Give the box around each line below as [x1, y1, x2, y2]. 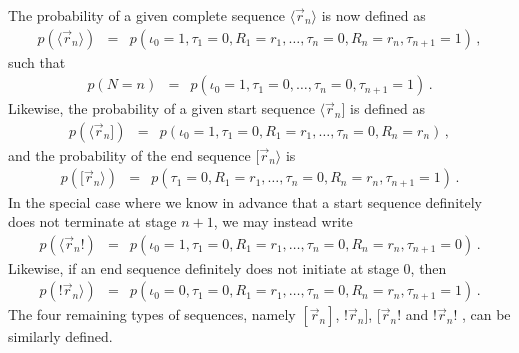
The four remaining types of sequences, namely [8, 304, 296, 325]
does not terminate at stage [8, 211, 177, 232]
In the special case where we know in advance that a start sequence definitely [8, 191, 482, 212]
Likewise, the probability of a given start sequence [8, 98, 315, 119]
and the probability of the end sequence [8, 144, 251, 165]
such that [8, 51, 66, 72]
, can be [461, 304, 511, 325]
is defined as [350, 98, 425, 119]
